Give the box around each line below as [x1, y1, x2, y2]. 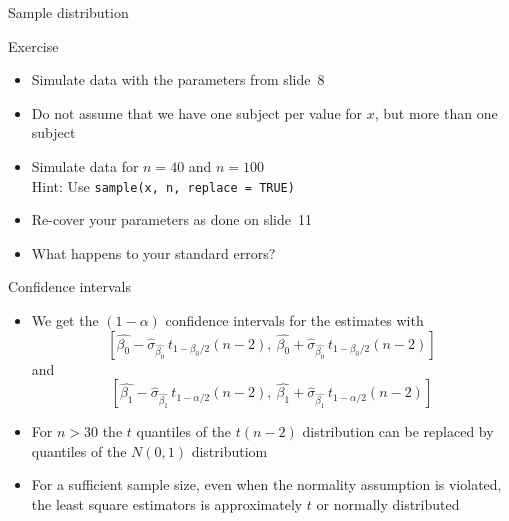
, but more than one [374, 102, 498, 123]
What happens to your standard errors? [31, 242, 276, 263]
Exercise [8, 35, 59, 56]
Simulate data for [31, 155, 139, 176]
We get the [31, 310, 99, 330]
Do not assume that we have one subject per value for [31, 102, 363, 123]
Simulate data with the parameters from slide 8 [31, 69, 325, 90]
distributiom [191, 440, 268, 461]
